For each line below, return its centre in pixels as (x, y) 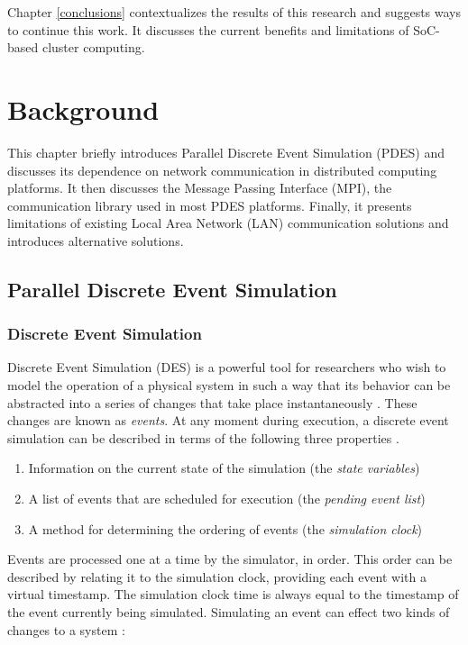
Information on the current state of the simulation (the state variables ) (224, 468)
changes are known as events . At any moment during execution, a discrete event (228, 420)
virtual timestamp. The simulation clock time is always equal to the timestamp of (233, 594)
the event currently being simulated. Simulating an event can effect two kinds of (229, 612)
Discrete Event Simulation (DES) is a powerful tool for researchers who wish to (227, 367)
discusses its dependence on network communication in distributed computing (222, 170)
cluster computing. (93, 47)
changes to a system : (66, 629)
